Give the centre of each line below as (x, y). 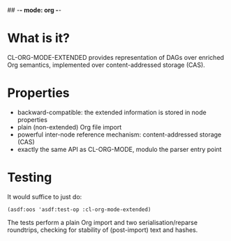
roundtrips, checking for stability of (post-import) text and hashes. (103, 230)
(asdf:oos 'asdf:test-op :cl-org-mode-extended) (79, 209)
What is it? (39, 38)
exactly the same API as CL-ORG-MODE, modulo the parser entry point (119, 149)
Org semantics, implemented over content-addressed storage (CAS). (106, 65)
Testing (30, 178)
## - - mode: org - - (34, 10)
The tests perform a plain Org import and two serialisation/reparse (102, 222)
